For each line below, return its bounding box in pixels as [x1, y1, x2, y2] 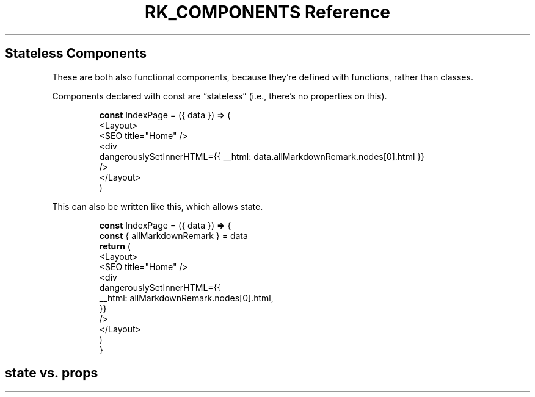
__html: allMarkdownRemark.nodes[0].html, [99, 292, 274, 303]
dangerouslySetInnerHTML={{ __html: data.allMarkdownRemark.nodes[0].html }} [99, 151, 425, 162]
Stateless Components [5, 46, 147, 62]
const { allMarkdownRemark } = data [99, 230, 248, 241]
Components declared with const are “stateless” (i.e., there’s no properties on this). [52, 90, 387, 101]
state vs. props [5, 365, 98, 381]
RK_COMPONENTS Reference [145, 2, 390, 23]
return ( [99, 240, 131, 251]
